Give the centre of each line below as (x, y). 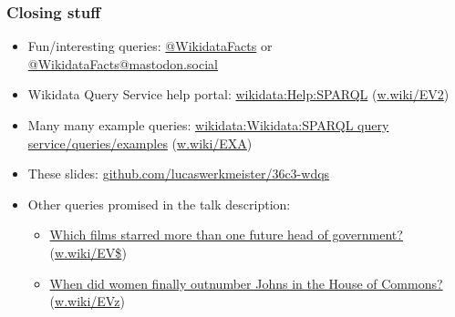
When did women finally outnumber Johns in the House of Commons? (246, 283)
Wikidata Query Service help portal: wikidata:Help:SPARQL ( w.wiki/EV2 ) (238, 94)
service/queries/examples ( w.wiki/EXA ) (140, 143)
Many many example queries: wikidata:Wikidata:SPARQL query (208, 125)
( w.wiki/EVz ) (87, 301)
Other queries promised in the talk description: (159, 204)
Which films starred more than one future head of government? (226, 235)
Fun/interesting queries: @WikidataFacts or (150, 46)
